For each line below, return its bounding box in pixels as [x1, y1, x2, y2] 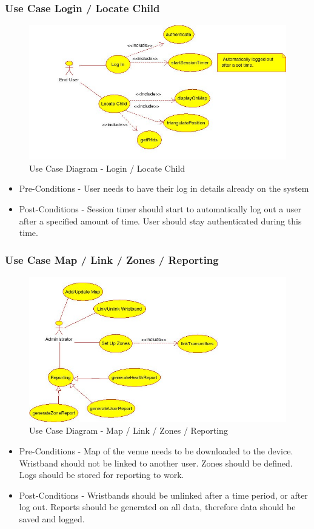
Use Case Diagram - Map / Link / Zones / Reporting [29, 424, 228, 437]
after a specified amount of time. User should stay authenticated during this [19, 214, 302, 227]
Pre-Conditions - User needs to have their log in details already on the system [19, 182, 309, 195]
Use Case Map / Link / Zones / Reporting [5, 252, 219, 267]
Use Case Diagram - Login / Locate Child [29, 161, 185, 174]
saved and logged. [19, 513, 85, 525]
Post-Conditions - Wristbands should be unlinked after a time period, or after [19, 488, 308, 501]
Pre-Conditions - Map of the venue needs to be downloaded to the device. [19, 445, 293, 457]
